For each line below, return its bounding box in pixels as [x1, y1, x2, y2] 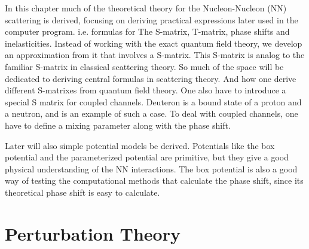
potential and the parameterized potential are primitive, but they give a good [5, 151, 289, 163]
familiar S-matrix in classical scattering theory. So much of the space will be [5, 60, 284, 72]
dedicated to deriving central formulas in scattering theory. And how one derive [5, 72, 296, 84]
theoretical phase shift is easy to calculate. [5, 186, 160, 198]
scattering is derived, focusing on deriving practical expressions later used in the [5, 13, 298, 26]
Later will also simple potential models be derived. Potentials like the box [5, 139, 275, 151]
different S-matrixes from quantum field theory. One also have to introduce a [5, 84, 286, 96]
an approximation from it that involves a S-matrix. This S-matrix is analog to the [5, 48, 305, 61]
